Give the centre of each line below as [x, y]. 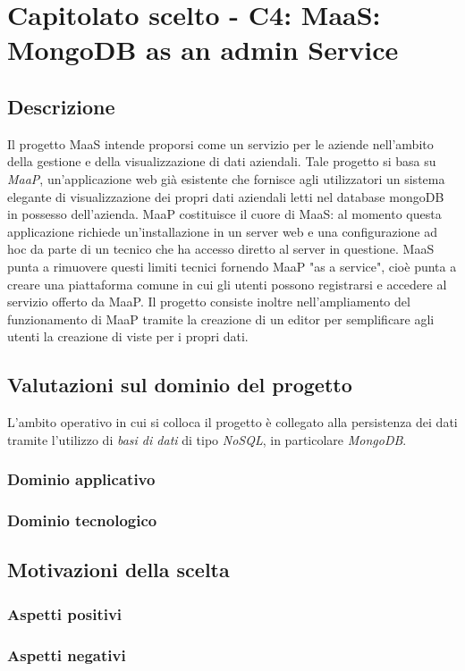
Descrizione [61, 106]
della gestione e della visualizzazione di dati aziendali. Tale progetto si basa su [222, 161]
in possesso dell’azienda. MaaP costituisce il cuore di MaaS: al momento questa [224, 214]
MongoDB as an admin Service [203, 50]
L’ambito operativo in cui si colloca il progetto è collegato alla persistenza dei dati [232, 422]
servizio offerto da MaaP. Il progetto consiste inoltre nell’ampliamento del [209, 302]
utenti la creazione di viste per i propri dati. [128, 336]
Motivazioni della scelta [118, 570]
